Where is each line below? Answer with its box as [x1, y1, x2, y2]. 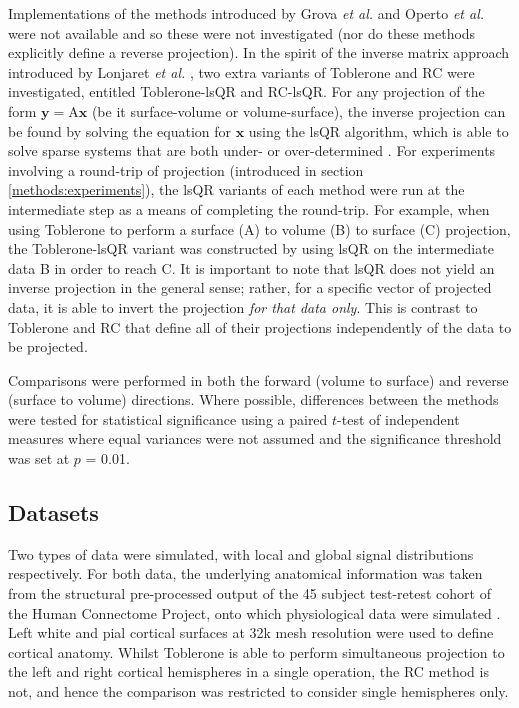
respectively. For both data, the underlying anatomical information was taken [8, 563, 483, 584]
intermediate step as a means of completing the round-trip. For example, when [8, 198, 490, 219]
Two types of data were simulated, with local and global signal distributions [8, 543, 474, 564]
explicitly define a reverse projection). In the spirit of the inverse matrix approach [8, 42, 510, 63]
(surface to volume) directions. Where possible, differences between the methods [8, 389, 499, 410]
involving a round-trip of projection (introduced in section [8, 159, 364, 180]
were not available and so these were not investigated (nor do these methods [8, 22, 476, 43]
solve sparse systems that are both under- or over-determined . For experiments [8, 140, 496, 161]
